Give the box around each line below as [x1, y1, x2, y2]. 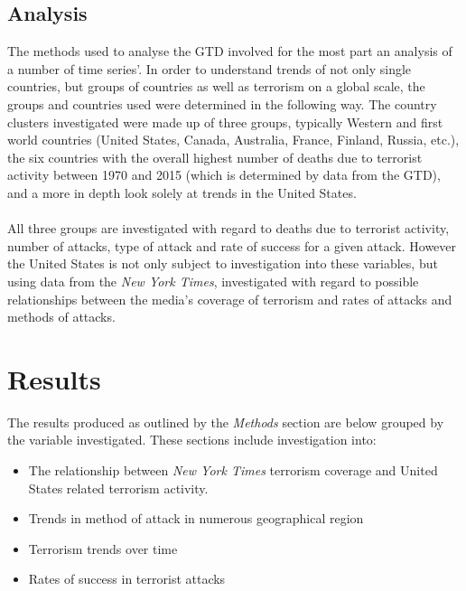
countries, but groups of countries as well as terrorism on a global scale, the [7, 77, 425, 96]
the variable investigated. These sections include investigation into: [7, 430, 377, 449]
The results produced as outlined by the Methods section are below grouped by [7, 412, 444, 431]
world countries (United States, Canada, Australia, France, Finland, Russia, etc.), [7, 130, 460, 149]
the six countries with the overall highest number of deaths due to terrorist [7, 147, 423, 166]
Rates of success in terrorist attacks [28, 569, 226, 588]
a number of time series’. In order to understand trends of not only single [7, 59, 412, 78]
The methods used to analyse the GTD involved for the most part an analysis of [7, 42, 452, 61]
